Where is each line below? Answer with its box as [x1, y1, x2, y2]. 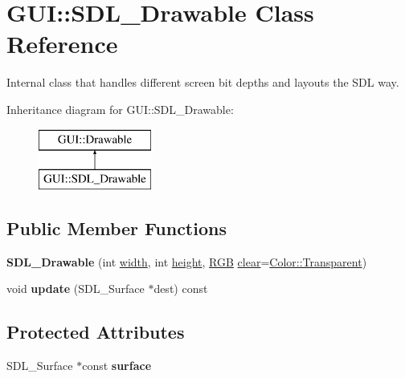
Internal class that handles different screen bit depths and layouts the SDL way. [6, 74, 399, 91]
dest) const [153, 280, 208, 297]
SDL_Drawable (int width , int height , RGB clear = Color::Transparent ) [6, 253, 367, 270]
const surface [82, 357, 152, 374]
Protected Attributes [6, 319, 185, 344]
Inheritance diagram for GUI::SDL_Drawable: [6, 100, 234, 117]
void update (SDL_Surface [6, 280, 145, 297]
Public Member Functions [6, 216, 227, 241]
